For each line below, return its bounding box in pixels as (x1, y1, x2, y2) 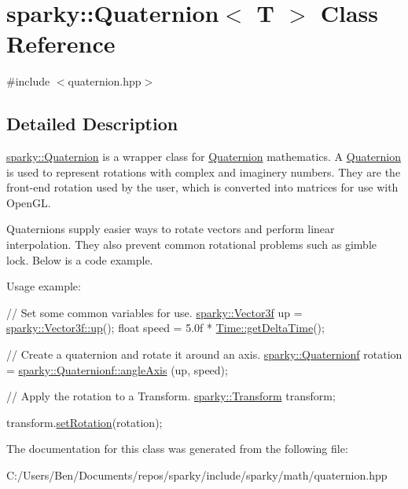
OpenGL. (6, 194, 51, 210)
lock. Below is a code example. (6, 251, 153, 268)
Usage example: (6, 278, 81, 294)
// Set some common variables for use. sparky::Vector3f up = (6, 304, 303, 320)
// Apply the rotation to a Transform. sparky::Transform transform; (6, 388, 336, 404)
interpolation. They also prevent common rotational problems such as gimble (6, 236, 377, 253)
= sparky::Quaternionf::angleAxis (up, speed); (6, 361, 228, 378)
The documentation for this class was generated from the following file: (6, 440, 348, 457)
